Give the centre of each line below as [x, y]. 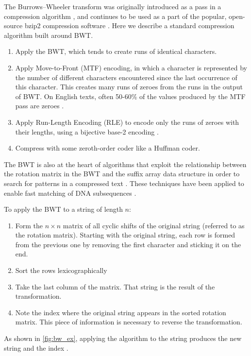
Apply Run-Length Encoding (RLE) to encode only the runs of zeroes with [127, 122]
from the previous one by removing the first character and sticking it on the [128, 244]
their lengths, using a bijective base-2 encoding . [87, 131]
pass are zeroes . [40, 106]
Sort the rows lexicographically [61, 270]
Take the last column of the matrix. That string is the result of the [115, 286]
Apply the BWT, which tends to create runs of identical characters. [116, 51]
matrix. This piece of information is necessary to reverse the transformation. [129, 322]
